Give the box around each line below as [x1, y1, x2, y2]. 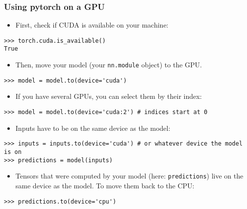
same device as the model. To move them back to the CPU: [15, 180, 195, 190]
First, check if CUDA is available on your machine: [15, 20, 169, 30]
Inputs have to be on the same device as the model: [15, 122, 171, 133]
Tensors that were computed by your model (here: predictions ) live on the [15, 171, 244, 181]
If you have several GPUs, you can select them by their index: [15, 91, 202, 101]
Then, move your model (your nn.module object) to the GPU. [15, 60, 202, 70]
